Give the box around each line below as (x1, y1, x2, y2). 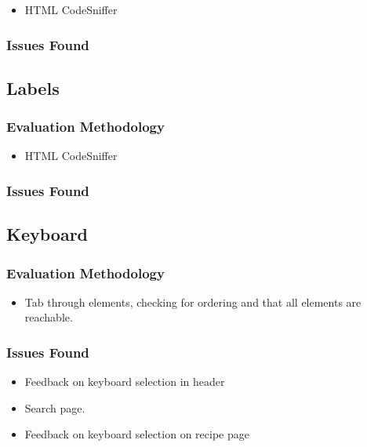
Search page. (24, 399, 85, 416)
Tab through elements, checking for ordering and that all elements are (24, 293, 362, 310)
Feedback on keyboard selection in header (24, 373, 225, 390)
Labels (6, 75, 60, 100)
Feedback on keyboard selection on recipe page (24, 426, 249, 442)
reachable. (24, 309, 73, 325)
